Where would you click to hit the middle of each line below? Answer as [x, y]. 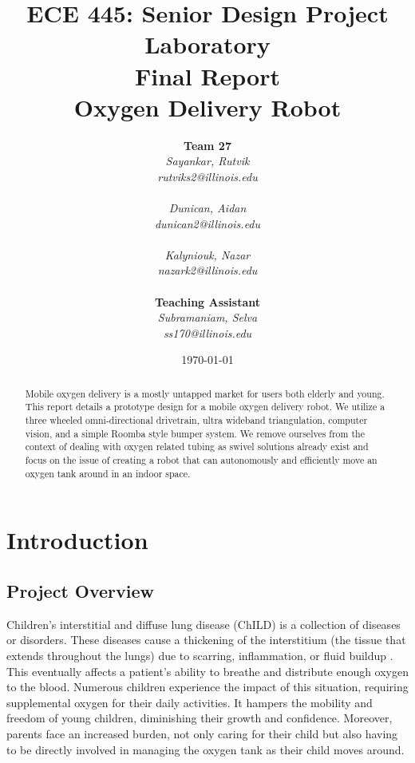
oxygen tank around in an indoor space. [108, 473]
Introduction [77, 540]
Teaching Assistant [207, 301]
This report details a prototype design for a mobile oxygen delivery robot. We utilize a [205, 407]
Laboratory [207, 44]
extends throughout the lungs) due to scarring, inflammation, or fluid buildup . [200, 655]
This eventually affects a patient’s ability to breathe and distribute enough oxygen [208, 671]
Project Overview [81, 590]
